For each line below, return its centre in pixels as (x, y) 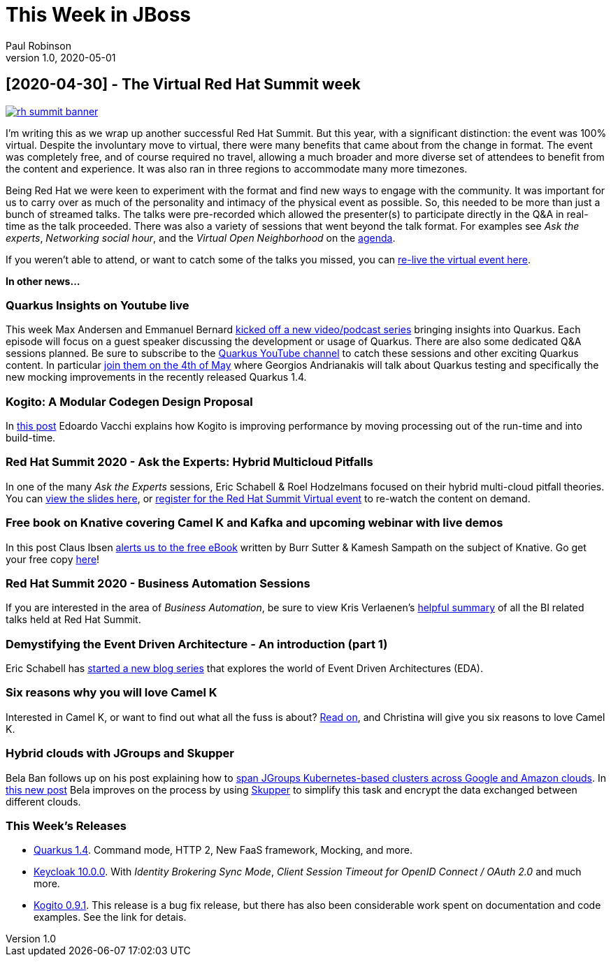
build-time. (31, 438)
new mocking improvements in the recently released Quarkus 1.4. (156, 377)
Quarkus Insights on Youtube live (98, 305)
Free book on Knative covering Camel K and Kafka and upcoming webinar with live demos (254, 523)
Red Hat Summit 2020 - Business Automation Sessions (158, 583)
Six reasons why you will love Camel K (112, 693)
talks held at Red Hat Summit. (73, 620)
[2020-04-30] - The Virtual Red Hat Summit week (183, 85)
